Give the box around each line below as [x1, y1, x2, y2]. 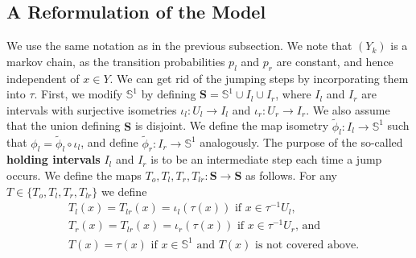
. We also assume [306, 101, 390, 118]
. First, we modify [34, 85, 123, 102]
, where [275, 85, 311, 102]
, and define [80, 134, 138, 151]
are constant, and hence [276, 52, 393, 69]
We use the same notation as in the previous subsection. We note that [6, 37, 352, 54]
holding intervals [6, 151, 101, 168]
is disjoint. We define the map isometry [134, 117, 329, 134]
